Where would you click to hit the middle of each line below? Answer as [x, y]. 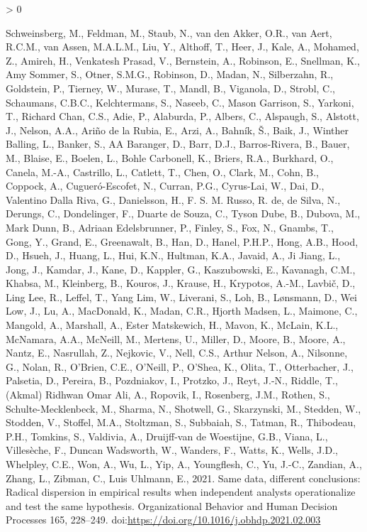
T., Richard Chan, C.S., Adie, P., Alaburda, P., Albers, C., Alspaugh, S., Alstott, [182, 116]
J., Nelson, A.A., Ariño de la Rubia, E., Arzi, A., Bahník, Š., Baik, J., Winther [177, 130]
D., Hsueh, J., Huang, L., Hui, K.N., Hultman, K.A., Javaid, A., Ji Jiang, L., [173, 255]
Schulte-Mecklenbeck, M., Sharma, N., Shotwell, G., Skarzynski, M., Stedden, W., [183, 408]
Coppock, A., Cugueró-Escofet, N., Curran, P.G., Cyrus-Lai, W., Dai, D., [165, 186]
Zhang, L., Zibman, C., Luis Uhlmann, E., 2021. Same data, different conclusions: [183, 478]
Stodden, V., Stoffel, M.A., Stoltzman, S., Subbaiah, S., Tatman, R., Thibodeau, [181, 422]
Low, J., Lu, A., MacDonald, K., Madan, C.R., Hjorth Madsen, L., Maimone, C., [182, 311]
